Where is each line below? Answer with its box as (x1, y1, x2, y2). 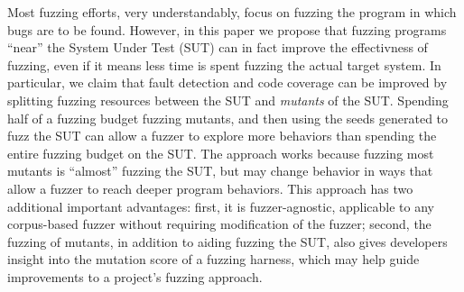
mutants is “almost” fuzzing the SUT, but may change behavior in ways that (7, 161, 433, 180)
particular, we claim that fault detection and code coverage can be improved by (7, 73, 448, 92)
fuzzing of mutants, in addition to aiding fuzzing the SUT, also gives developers (7, 232, 448, 251)
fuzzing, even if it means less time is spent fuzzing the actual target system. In (7, 55, 441, 74)
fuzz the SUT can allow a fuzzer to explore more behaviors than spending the (7, 126, 437, 145)
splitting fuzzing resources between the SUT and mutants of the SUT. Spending (7, 90, 449, 109)
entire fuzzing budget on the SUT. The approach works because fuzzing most (7, 143, 434, 162)
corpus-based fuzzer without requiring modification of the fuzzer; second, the (7, 214, 432, 233)
